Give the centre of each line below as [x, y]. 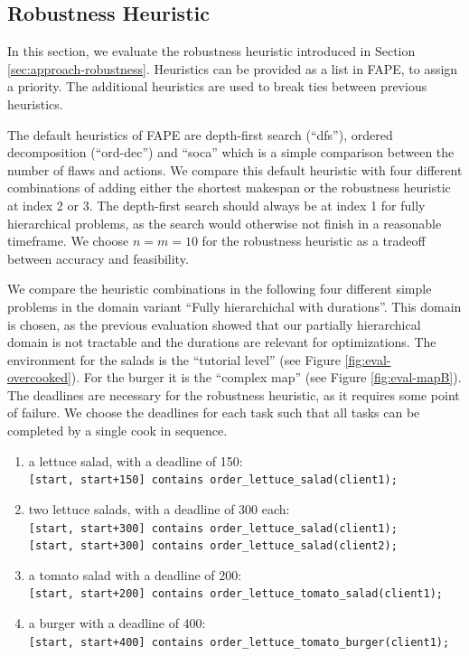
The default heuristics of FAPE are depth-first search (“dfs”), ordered [200, 134]
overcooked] [39, 377]
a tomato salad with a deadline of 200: [135, 574]
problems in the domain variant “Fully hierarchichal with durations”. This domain [234, 306]
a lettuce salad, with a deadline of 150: [136, 460]
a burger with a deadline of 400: [117, 623]
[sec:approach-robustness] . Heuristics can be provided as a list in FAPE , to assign [233, 68]
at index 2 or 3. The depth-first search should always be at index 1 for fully [216, 205]
